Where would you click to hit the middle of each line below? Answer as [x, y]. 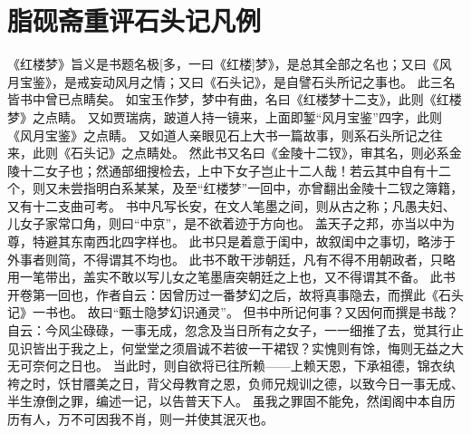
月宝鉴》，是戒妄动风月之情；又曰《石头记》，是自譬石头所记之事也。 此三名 [231, 81]
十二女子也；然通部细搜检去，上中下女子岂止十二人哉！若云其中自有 [222, 170]
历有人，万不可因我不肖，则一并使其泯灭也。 [140, 419]
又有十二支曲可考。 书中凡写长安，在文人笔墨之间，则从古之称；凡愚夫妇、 [231, 205]
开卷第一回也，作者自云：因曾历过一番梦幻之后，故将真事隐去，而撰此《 [223, 294]
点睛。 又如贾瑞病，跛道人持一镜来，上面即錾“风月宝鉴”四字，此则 [243, 116]
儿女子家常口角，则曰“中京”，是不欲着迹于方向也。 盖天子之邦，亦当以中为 [231, 223]
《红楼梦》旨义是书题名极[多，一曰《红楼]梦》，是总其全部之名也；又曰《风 [230, 64]
